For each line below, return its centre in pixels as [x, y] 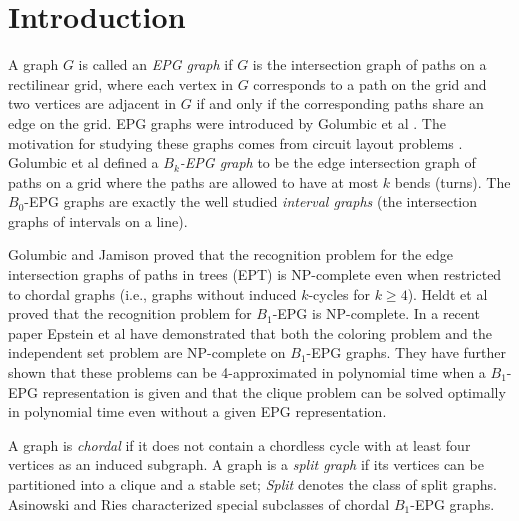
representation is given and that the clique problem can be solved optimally [274, 391]
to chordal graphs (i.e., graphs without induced [152, 293]
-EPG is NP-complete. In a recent [376, 313]
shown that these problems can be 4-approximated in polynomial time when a [247, 372]
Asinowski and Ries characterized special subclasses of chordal [199, 503]
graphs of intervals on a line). [98, 220]
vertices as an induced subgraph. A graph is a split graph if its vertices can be [246, 464]
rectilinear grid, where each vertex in [120, 83]
